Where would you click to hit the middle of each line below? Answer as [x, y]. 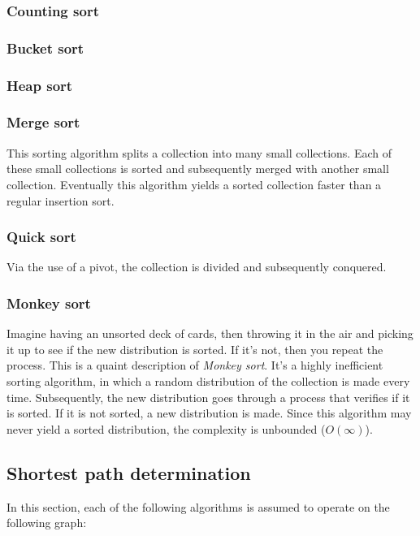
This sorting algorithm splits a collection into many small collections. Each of [199, 152]
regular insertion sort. [61, 200]
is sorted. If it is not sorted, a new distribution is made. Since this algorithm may [209, 413]
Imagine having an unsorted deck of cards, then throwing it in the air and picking [210, 333]
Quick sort [41, 237]
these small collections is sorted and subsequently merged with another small [198, 169]
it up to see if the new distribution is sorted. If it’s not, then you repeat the [195, 349]
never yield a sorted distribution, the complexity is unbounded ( [166, 428]
